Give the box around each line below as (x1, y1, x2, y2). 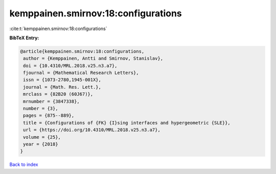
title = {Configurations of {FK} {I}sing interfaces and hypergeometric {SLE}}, (23, 120, 231, 126)
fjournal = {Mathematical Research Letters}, (23, 70, 139, 76)
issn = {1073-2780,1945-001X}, (23, 77, 102, 83)
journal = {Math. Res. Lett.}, (23, 84, 102, 90)
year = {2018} (23, 141, 58, 147)
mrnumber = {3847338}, (23, 98, 80, 104)
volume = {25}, (23, 134, 61, 140)
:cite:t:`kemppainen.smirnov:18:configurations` (9, 26, 107, 32)
